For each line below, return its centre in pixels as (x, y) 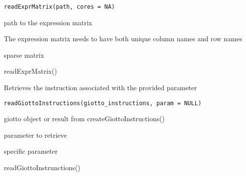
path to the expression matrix (48, 22)
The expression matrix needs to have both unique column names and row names (123, 39)
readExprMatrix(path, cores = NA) (60, 7)
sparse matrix (24, 55)
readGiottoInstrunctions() (42, 168)
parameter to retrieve (36, 135)
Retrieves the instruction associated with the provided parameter (100, 88)
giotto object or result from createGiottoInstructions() (84, 119)
